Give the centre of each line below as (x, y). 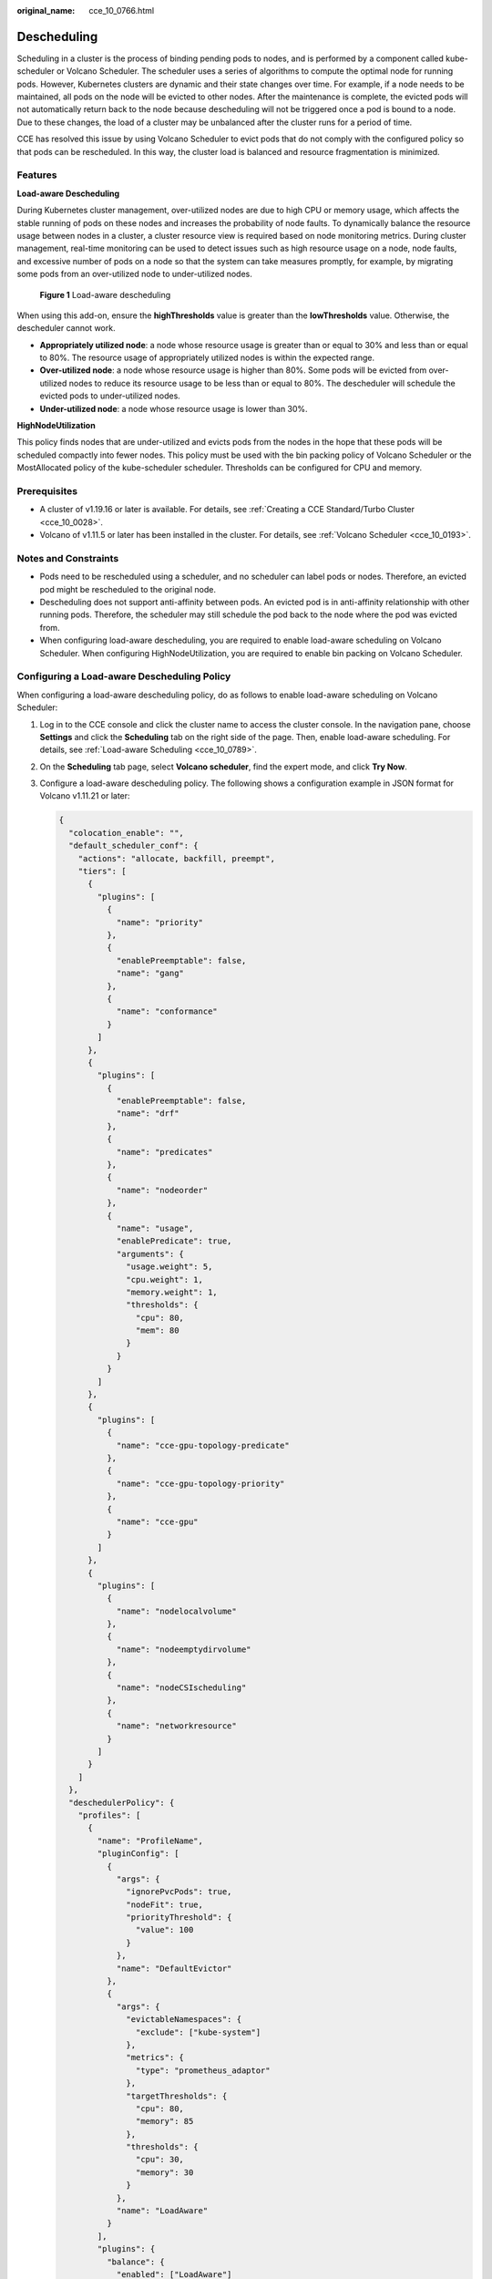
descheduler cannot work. (66, 328)
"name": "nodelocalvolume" (176, 1611)
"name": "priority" (160, 922)
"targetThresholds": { (177, 2096)
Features (37, 175)
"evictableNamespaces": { (184, 2020)
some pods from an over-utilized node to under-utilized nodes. (134, 274)
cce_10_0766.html (122, 10)
